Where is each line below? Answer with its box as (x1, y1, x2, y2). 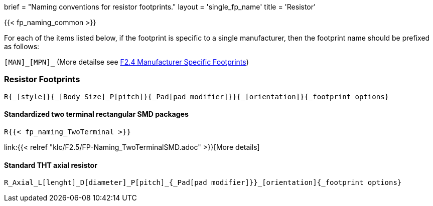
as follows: (4, 42, 40, 51)
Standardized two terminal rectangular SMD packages (4, 110, 189, 119)
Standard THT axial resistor (4, 160, 97, 169)
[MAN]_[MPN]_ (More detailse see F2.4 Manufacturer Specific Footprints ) (4, 58, 249, 66)
